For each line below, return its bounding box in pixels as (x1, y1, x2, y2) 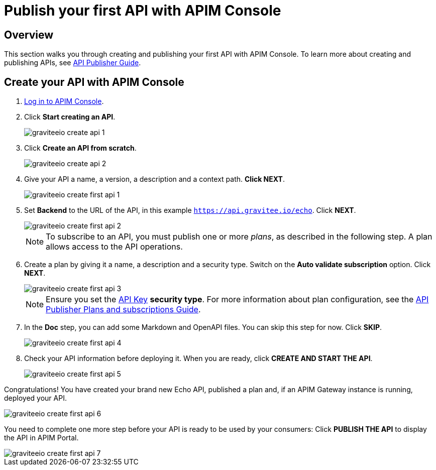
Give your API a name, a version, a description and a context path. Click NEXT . (24, 175, 285, 184)
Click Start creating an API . (24, 112, 116, 122)
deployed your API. (4, 394, 67, 403)
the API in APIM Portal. (4, 433, 79, 442)
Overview (4, 28, 54, 41)
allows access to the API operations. (46, 242, 183, 252)
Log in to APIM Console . (24, 97, 104, 106)
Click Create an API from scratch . (24, 144, 137, 153)
